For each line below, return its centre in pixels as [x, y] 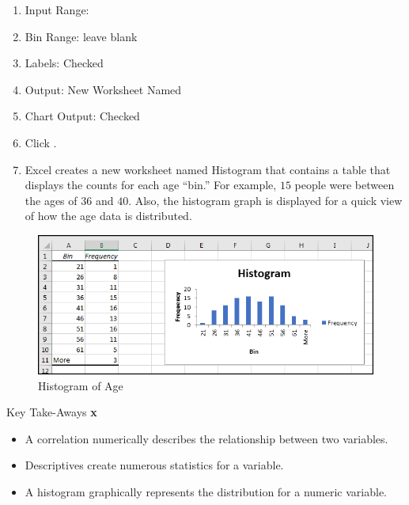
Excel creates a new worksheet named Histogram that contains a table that [208, 169]
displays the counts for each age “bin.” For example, [151, 185]
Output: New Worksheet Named [103, 89]
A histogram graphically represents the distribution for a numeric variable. [206, 492]
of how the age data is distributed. [108, 216]
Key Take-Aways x [52, 412]
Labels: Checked [64, 63]
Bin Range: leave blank [81, 36]
